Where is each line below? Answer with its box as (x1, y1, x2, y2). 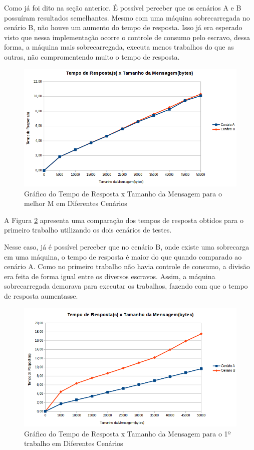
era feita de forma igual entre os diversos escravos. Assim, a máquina (4, 271, 215, 281)
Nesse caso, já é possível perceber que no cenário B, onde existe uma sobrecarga (4, 241, 249, 252)
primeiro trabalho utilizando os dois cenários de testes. (4, 224, 172, 235)
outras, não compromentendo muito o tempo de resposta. (4, 51, 180, 62)
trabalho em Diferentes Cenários (24, 438, 123, 448)
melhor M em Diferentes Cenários (24, 198, 127, 208)
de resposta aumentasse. (4, 290, 78, 301)
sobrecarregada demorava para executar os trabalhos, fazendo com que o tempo (4, 281, 248, 291)
